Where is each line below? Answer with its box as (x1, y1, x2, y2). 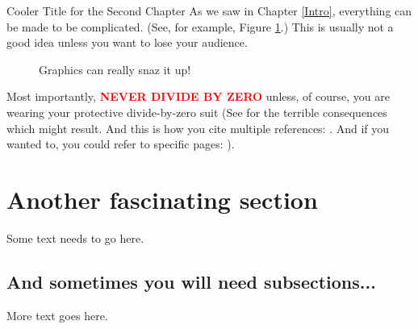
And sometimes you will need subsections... (6, 269, 376, 294)
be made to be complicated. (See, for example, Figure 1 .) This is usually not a (6, 18, 394, 35)
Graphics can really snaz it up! (39, 60, 191, 77)
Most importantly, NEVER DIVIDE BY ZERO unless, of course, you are (6, 88, 390, 105)
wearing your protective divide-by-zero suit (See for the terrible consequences (6, 103, 387, 120)
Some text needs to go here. (6, 229, 144, 246)
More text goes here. (6, 306, 108, 323)
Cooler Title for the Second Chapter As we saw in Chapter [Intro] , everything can (6, 2, 412, 19)
